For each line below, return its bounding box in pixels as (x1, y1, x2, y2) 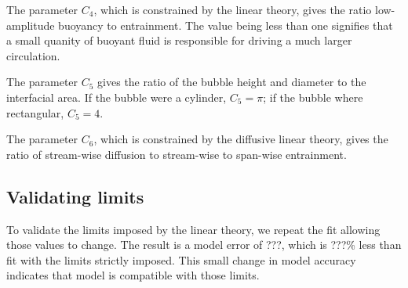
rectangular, (6, 104, 64, 121)
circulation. (6, 47, 60, 63)
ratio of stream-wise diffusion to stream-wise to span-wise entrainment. (6, 146, 347, 162)
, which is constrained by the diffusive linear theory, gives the (93, 131, 388, 147)
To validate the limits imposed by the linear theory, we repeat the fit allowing (6, 221, 381, 237)
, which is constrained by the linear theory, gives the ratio (93, 2, 372, 17)
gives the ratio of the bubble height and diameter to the (97, 74, 366, 90)
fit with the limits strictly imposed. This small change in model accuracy (6, 251, 356, 268)
